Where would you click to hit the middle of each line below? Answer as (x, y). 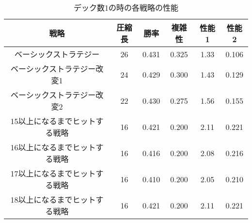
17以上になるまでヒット (53, 173)
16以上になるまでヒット (53, 147)
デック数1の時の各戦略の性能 (126, 8)
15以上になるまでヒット (53, 121)
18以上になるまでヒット (53, 199)
